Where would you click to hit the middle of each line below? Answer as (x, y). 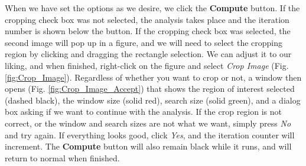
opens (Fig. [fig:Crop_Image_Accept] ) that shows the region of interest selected (150, 89)
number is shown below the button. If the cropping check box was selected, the (148, 31)
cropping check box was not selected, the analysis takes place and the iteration (147, 19)
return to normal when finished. (62, 157)
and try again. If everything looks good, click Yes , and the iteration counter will (150, 135)
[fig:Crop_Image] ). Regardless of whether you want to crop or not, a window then (153, 77)
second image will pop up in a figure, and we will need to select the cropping (144, 42)
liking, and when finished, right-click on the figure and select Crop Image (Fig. (147, 65)
